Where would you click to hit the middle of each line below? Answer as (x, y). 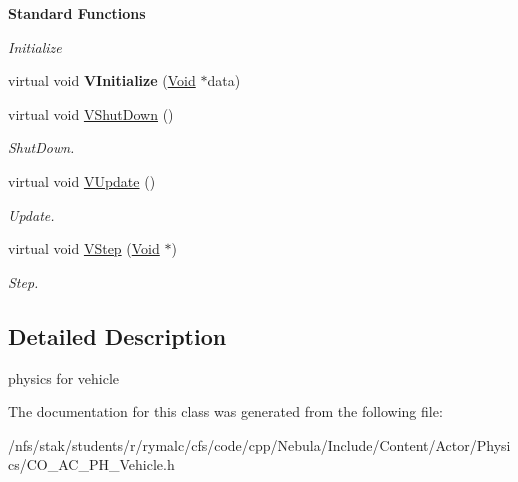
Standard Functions (77, 13)
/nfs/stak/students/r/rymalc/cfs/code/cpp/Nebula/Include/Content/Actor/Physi (259, 444)
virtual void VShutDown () (91, 113)
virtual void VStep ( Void (84, 248)
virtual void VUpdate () (82, 180)
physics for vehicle (64, 377)
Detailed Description (117, 335)
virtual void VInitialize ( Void (102, 80)
